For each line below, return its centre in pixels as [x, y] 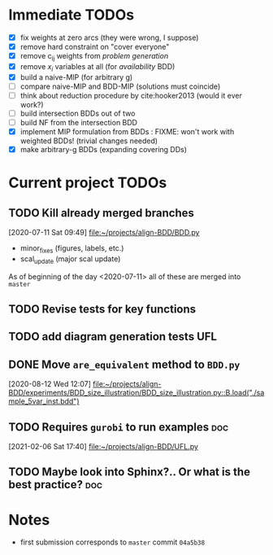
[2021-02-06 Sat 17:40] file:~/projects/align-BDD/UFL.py [104, 447]
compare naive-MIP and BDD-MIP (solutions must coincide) [120, 86]
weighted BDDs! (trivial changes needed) [89, 141]
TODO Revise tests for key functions [102, 310]
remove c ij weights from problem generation [94, 57]
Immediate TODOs [71, 15]
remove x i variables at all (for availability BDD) [97, 67]
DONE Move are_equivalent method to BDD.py [124, 364]
